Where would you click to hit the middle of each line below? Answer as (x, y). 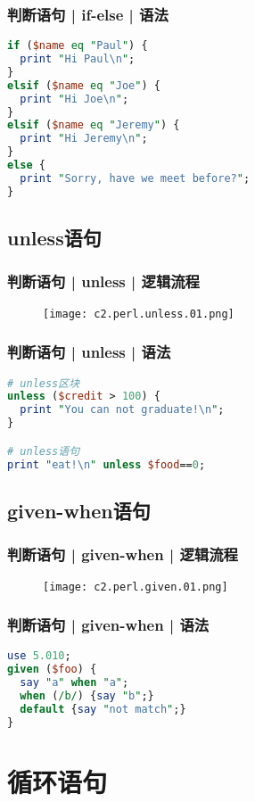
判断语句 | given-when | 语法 (108, 625)
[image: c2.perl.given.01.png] (136, 587)
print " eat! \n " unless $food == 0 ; (107, 464)
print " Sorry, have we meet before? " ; (135, 178)
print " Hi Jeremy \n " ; (84, 139)
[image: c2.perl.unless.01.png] (139, 314)
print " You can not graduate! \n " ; (122, 410)
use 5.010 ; (39, 656)
